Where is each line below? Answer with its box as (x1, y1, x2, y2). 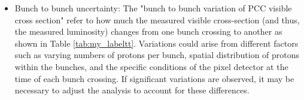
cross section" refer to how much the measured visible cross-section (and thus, (14, 13, 300, 26)
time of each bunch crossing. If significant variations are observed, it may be (14, 72, 294, 84)
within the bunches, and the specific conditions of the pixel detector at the (14, 60, 288, 72)
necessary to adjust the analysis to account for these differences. (14, 84, 250, 96)
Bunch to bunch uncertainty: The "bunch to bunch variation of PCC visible (14, 2, 292, 14)
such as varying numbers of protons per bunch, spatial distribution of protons (14, 49, 300, 61)
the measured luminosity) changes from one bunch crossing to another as (14, 25, 282, 38)
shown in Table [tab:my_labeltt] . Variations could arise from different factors (14, 37, 299, 49)
